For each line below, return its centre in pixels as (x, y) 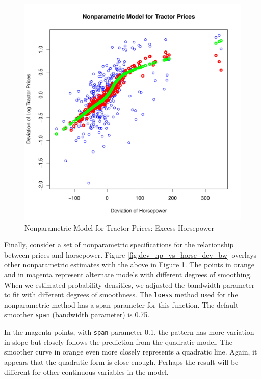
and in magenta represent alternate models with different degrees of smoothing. (128, 274)
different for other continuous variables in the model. (86, 372)
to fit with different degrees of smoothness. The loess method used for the (121, 295)
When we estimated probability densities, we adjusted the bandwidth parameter (129, 284)
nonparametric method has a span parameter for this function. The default (121, 304)
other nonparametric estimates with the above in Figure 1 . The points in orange (129, 264)
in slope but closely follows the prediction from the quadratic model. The (118, 342)
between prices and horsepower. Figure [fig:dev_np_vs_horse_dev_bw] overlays (130, 254)
